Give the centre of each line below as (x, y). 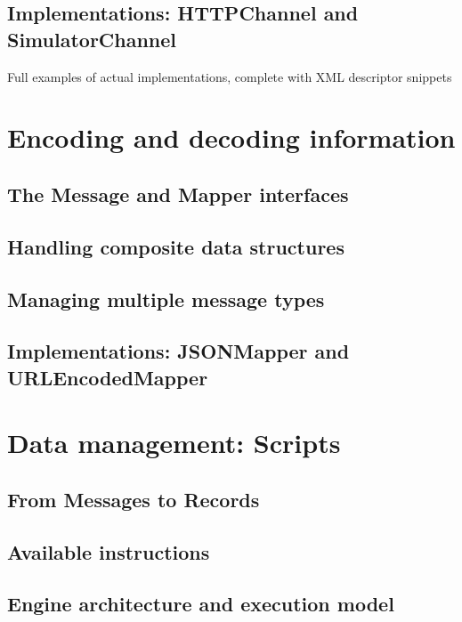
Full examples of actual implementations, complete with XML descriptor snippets (230, 76)
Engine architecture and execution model (201, 604)
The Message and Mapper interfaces (178, 194)
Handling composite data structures (176, 246)
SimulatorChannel (92, 39)
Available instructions (109, 551)
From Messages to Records (134, 499)
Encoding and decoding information (231, 137)
